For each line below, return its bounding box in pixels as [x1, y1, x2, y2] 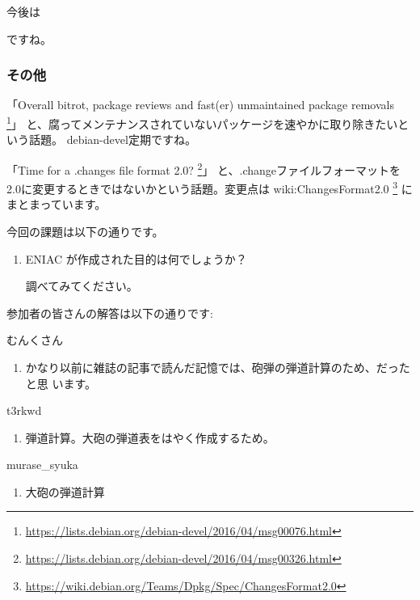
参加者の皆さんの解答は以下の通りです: [6, 304, 213, 321]
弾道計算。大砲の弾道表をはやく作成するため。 [25, 429, 275, 446]
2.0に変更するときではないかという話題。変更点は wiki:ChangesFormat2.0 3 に [6, 178, 413, 196]
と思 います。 [25, 374, 97, 391]
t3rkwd [6, 402, 42, 419]
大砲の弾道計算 [25, 483, 105, 500]
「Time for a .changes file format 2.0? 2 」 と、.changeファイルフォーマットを [6, 158, 401, 178]
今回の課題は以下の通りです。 [6, 222, 164, 239]
